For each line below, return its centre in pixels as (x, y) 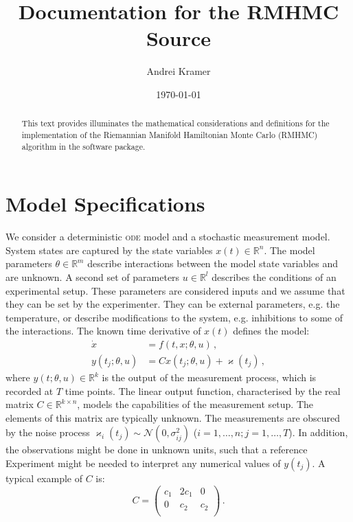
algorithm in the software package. (83, 146)
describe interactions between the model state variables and (213, 263)
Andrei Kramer (179, 71)
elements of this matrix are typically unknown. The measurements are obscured (173, 417)
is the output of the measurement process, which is (209, 377)
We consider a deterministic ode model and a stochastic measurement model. (168, 237)
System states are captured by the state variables (109, 250)
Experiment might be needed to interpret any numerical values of (143, 463)
